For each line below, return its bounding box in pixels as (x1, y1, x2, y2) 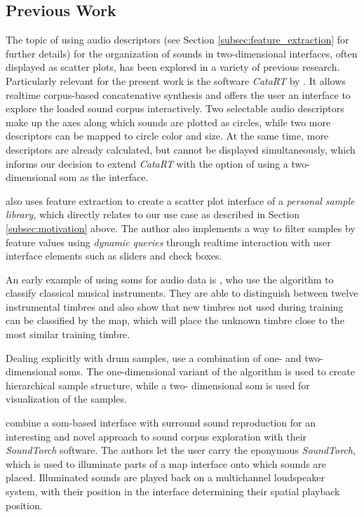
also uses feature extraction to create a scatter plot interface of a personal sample (6, 193, 355, 208)
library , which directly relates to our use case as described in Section (6, 207, 300, 222)
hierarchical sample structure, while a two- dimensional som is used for (6, 377, 310, 392)
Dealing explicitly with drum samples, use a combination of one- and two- (6, 350, 323, 365)
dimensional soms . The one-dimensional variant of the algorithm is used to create (6, 364, 355, 379)
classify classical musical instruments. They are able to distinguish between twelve (6, 286, 358, 300)
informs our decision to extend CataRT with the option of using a (6, 156, 288, 170)
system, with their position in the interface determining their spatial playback (6, 484, 340, 499)
